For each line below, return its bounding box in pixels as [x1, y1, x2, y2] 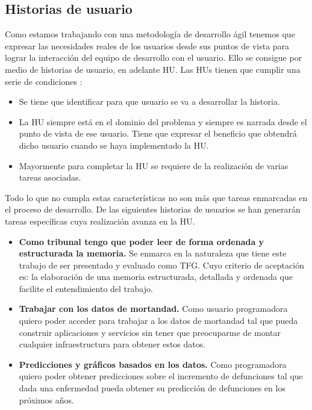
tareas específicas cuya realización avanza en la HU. [5, 214, 195, 227]
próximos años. [19, 393, 74, 406]
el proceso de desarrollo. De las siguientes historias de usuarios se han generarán [5, 203, 301, 216]
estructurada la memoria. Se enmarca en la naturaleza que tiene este [19, 247, 287, 259]
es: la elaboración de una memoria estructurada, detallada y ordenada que [19, 270, 293, 283]
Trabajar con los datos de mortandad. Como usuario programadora [19, 302, 288, 315]
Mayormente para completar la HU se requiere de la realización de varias [19, 159, 289, 172]
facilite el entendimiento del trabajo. [19, 282, 153, 294]
